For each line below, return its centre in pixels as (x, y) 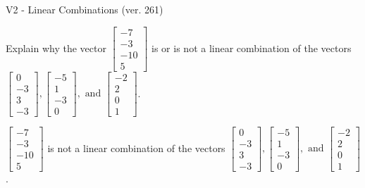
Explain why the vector (56, 48)
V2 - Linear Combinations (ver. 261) (85, 9)
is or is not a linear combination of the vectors (252, 48)
